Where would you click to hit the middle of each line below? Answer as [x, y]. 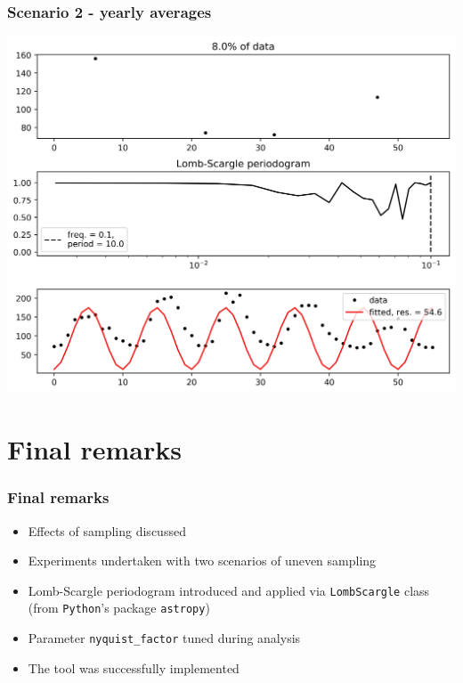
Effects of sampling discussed [107, 530]
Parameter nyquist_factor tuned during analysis [164, 638]
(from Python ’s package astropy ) [119, 608]
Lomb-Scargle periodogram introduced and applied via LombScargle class [229, 590]
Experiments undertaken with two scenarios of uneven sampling [202, 561]
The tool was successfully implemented [134, 667]
